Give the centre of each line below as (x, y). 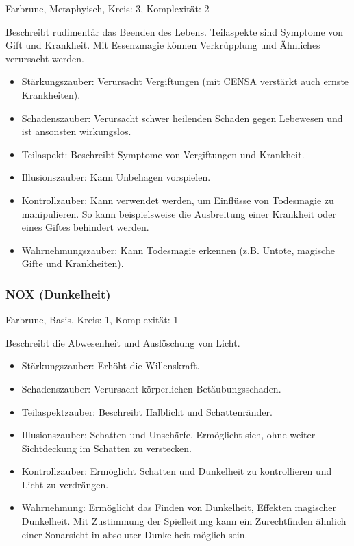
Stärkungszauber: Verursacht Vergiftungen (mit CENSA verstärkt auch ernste (185, 81)
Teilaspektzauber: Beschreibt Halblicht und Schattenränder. (147, 411)
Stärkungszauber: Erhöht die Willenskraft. (111, 365)
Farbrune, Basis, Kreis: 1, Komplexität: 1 (92, 320)
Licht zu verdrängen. (65, 484)
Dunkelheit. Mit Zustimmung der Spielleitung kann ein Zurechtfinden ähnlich (184, 521)
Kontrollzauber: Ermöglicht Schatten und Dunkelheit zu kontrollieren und (177, 471)
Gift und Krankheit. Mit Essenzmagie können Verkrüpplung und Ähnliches (163, 45)
